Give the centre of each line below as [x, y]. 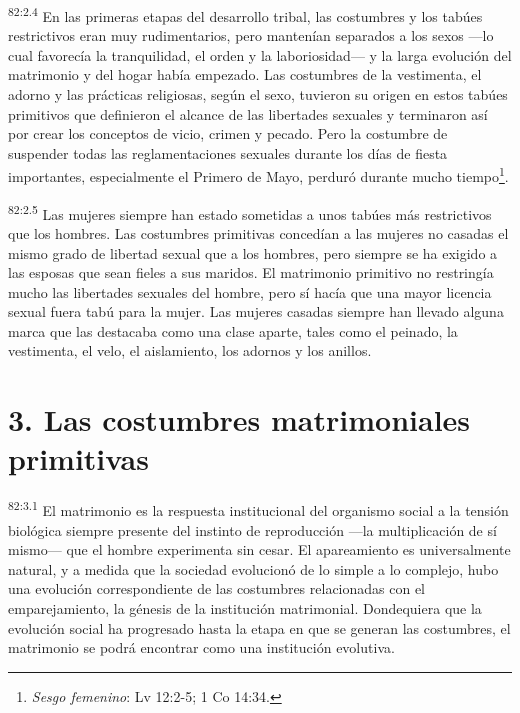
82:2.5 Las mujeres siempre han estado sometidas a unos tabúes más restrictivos [250, 212]
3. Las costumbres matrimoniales [239, 419]
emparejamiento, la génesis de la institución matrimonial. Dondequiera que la [245, 608]
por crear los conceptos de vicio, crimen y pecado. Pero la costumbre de [228, 133]
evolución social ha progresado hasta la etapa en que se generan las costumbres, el [259, 627]
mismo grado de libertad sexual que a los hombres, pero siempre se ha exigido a [253, 252]
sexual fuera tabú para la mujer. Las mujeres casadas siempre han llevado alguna [256, 311]
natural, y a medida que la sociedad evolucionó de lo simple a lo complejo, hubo [253, 568]
